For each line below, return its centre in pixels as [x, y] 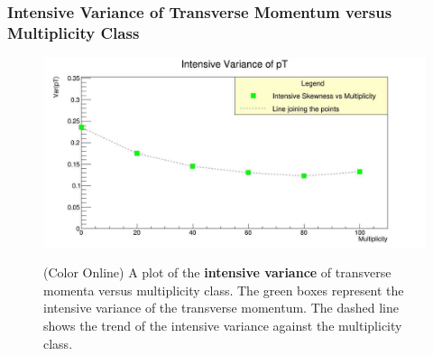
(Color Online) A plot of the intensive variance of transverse [217, 272]
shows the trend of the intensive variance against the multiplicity [223, 326]
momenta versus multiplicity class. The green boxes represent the [224, 290]
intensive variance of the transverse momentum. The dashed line [221, 308]
